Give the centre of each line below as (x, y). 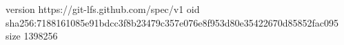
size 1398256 (32, 36)
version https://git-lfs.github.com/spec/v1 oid (103, 9)
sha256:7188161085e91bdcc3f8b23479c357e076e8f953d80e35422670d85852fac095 (172, 22)
